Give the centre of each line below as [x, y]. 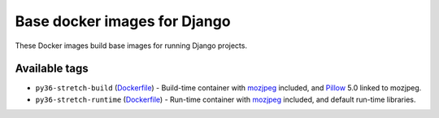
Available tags [52, 69]
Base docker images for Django [123, 21]
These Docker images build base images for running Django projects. [131, 46]
